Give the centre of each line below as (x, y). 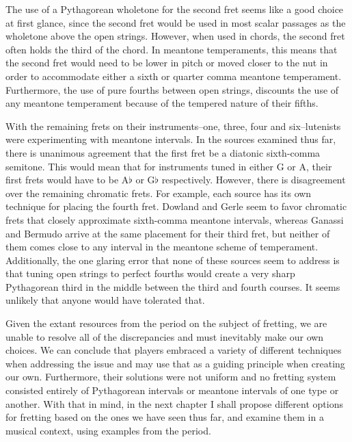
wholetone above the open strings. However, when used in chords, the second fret (175, 36)
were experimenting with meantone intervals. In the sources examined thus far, (171, 139)
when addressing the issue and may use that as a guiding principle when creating (175, 363)
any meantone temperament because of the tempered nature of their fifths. (162, 103)
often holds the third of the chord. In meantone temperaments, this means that (172, 49)
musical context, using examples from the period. (108, 430)
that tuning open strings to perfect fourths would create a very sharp (150, 273)
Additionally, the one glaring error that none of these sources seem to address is (173, 260)
